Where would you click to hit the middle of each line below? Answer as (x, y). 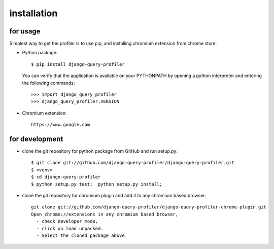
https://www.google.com (61, 125)
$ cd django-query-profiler (66, 177)
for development (36, 139)
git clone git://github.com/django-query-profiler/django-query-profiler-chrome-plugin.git (149, 207)
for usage (25, 31)
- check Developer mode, (67, 221)
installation (33, 13)
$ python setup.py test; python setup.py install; (97, 184)
